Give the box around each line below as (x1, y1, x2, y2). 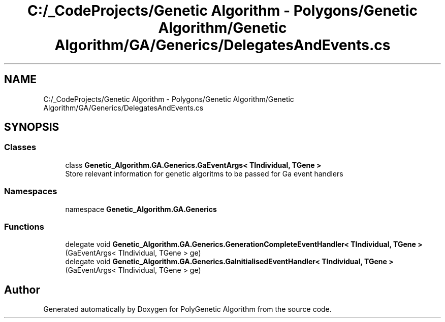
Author (4, 283, 40, 296)
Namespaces (4, 186, 57, 197)
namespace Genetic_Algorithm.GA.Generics (65, 204, 217, 213)
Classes (4, 142, 37, 153)
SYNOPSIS (4, 121, 59, 134)
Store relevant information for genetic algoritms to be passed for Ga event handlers (65, 169, 343, 178)
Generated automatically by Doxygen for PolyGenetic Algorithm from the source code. (43, 305, 332, 314)
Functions (4, 221, 44, 232)
